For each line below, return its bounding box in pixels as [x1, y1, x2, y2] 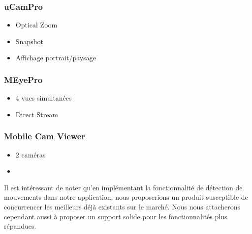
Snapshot [15, 36, 43, 46]
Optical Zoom [15, 20, 58, 30]
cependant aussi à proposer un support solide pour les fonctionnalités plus [4, 211, 227, 221]
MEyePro [4, 73, 43, 85]
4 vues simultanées [15, 93, 72, 103]
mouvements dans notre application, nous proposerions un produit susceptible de [4, 192, 248, 202]
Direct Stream [15, 109, 59, 119]
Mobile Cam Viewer [4, 130, 86, 142]
